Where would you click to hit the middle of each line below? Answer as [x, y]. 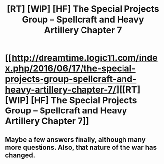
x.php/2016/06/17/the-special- [70, 69]
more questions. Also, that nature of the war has [81, 147]
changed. [20, 155]
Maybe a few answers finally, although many [75, 139]
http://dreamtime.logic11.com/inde [85, 58]
